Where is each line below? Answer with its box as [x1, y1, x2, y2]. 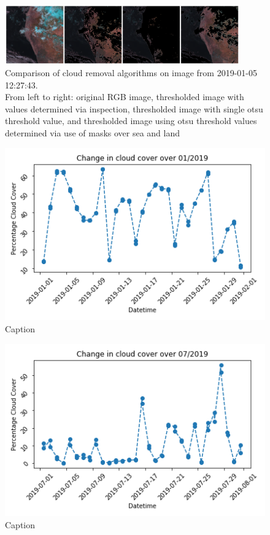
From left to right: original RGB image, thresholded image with [5, 90, 244, 103]
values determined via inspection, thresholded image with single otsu [5, 102, 263, 115]
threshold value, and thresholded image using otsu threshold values [5, 114, 257, 127]
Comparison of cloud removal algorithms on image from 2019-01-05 [5, 66, 257, 79]
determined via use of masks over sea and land [5, 127, 180, 139]
